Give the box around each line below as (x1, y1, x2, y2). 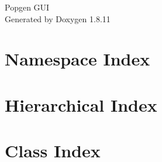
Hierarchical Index (5, 92, 157, 116)
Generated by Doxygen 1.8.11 (5, 12, 111, 25)
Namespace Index (5, 47, 150, 71)
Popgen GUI (5, 1, 50, 13)
